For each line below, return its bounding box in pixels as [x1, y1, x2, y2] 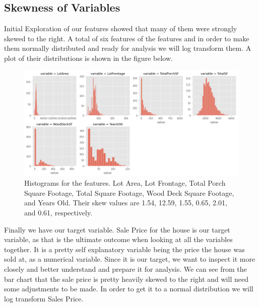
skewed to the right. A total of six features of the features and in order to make [4, 33, 249, 43]
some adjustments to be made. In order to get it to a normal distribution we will [4, 283, 253, 294]
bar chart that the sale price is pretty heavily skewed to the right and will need [4, 273, 248, 284]
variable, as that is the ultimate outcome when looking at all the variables [4, 234, 233, 245]
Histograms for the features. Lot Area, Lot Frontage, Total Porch [24, 178, 226, 188]
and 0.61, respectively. [24, 207, 93, 217]
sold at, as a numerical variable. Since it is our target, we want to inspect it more [4, 254, 255, 264]
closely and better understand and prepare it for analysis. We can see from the [4, 263, 247, 274]
